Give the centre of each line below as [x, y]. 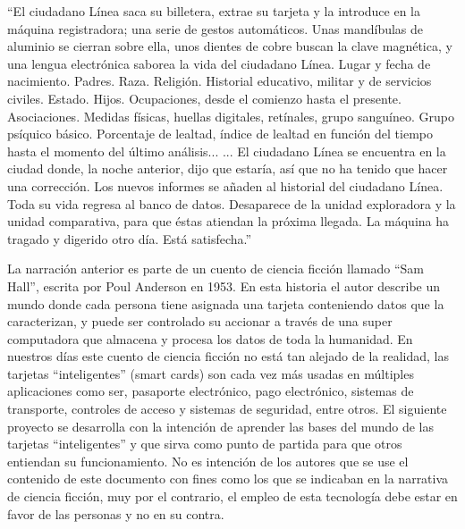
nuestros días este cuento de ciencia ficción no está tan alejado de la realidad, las [228, 356]
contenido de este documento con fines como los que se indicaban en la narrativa [228, 479]
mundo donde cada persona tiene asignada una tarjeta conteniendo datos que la [226, 303]
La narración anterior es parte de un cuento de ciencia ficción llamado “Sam [216, 269]
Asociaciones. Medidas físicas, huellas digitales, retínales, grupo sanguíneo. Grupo [231, 116]
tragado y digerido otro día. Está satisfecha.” [130, 238]
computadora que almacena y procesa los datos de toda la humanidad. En [210, 338]
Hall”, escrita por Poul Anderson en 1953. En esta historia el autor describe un [224, 285]
